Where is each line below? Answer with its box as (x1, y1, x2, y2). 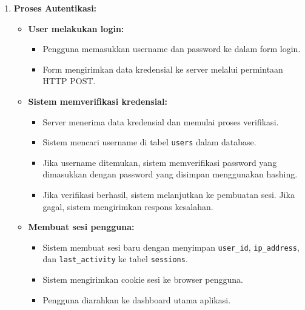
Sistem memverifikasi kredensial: (28, 94, 167, 107)
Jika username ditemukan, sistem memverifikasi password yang (42, 156, 277, 168)
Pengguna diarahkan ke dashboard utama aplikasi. (42, 293, 231, 306)
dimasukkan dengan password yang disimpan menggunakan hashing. (42, 168, 298, 180)
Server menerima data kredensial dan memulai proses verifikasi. (42, 115, 279, 128)
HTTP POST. (42, 74, 96, 87)
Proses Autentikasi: (13, 2, 97, 14)
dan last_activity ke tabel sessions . (42, 252, 188, 265)
